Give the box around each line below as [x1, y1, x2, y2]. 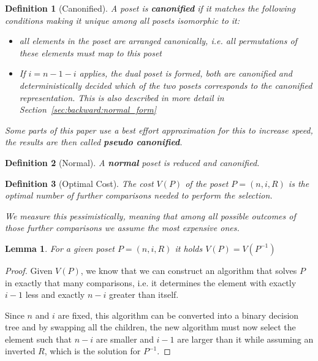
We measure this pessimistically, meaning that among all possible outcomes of [5, 209, 296, 222]
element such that [5, 332, 72, 345]
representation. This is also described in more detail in [19, 91, 224, 104]
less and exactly [25, 288, 85, 301]
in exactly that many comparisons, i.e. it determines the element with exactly [5, 276, 297, 289]
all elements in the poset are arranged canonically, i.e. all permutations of [19, 34, 297, 47]
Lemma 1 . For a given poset [5, 241, 115, 254]
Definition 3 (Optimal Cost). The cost [5, 177, 154, 189]
